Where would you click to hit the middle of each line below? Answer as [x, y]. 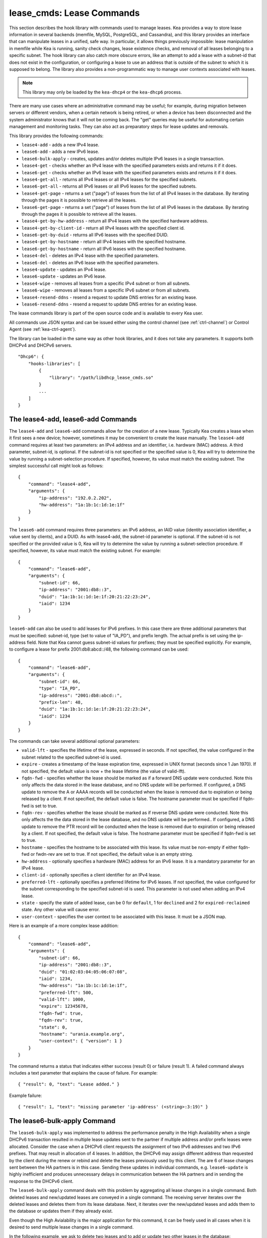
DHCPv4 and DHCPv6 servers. [41, 345]
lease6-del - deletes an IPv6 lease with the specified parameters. [90, 262]
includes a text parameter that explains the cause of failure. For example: [83, 1073]
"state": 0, [53, 1027]
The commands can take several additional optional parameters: [75, 741]
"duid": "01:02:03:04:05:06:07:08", [83, 972]
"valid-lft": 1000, [62, 1000]
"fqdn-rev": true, [61, 1020]
